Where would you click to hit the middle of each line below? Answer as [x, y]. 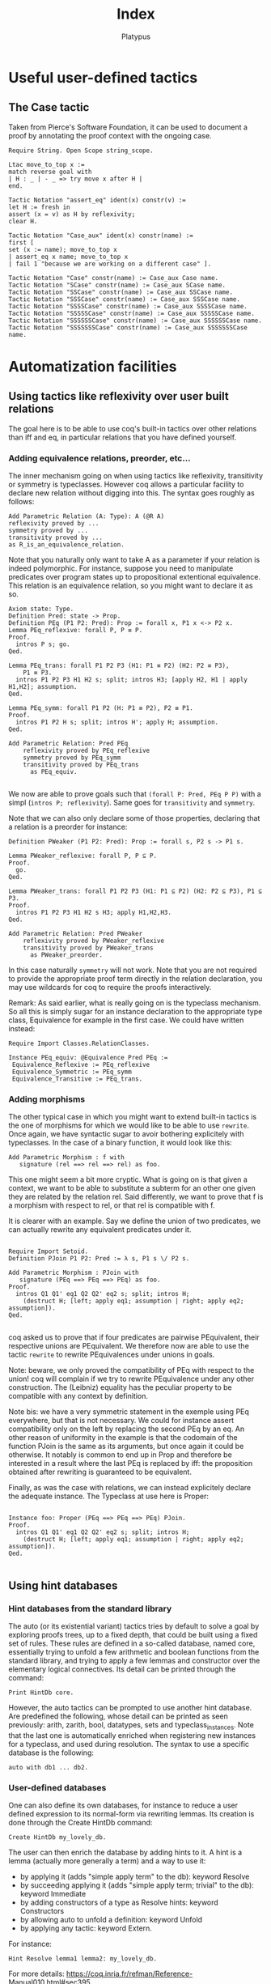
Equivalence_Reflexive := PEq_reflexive [81, 1065]
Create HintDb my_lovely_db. [57, 1837]
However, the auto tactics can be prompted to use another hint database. [130, 1708]
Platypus [136, 36]
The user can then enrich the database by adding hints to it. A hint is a [125, 1852]
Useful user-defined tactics [103, 77]
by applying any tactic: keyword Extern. [86, 1928]
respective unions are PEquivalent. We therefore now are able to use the [129, 1346]
